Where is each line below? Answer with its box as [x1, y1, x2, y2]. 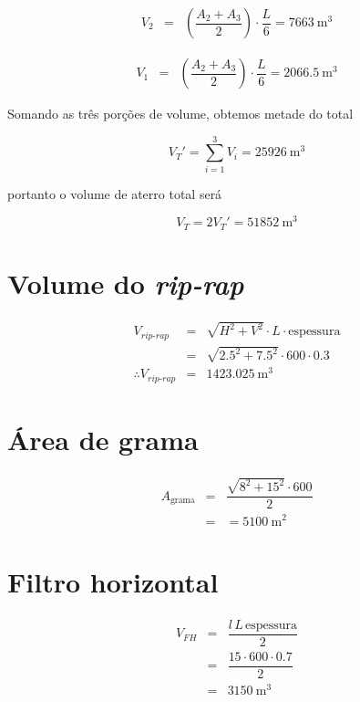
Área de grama [7, 421, 199, 458]
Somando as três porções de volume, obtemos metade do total [7, 104, 354, 123]
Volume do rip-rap [7, 265, 244, 303]
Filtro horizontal [7, 562, 219, 600]
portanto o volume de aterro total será [7, 183, 222, 203]
